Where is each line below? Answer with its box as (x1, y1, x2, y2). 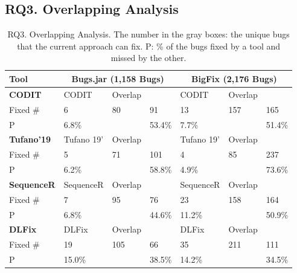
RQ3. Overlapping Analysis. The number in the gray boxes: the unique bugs (7, 28, 290, 40)
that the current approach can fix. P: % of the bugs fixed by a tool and (17, 39, 281, 52)
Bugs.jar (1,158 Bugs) (71, 72, 164, 85)
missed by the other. (110, 51, 187, 64)
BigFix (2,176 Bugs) (191, 72, 277, 85)
